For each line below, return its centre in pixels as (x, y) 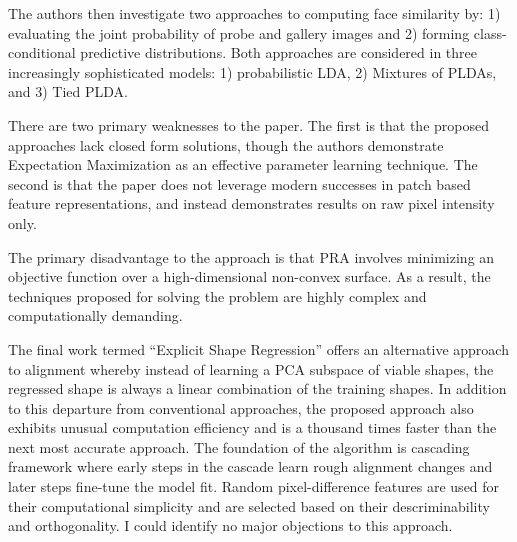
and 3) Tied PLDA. (68, 91)
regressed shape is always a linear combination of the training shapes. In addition (257, 388)
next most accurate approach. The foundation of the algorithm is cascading (239, 446)
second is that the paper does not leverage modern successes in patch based (239, 183)
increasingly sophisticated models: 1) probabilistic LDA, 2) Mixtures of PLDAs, (252, 71)
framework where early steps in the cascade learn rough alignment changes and (250, 466)
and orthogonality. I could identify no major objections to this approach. (230, 525)
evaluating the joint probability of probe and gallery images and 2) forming (239, 32)
